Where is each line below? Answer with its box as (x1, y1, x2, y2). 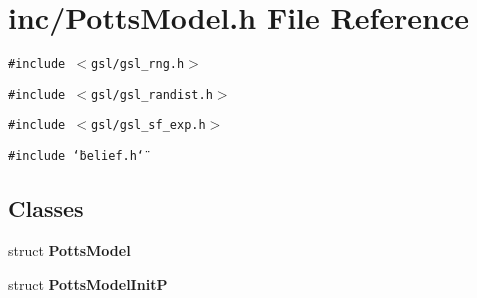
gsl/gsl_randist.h (91, 87, 213, 102)
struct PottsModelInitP (8, 273, 168, 294)
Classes (8, 193, 84, 224)
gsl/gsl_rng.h (91, 57, 185, 72)
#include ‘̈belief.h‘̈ (8, 149, 145, 164)
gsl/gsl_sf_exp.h (91, 118, 206, 133)
